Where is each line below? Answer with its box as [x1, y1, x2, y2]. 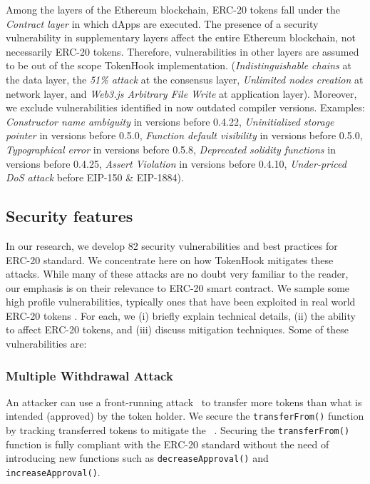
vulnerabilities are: [6, 336, 87, 351]
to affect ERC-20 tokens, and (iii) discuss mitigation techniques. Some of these [6, 322, 349, 337]
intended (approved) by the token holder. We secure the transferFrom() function [6, 408, 364, 423]
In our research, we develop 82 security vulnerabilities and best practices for [6, 238, 338, 253]
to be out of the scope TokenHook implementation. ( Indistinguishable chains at [6, 58, 351, 73]
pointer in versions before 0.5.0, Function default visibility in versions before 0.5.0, [6, 128, 363, 143]
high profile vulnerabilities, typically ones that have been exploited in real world [6, 294, 356, 309]
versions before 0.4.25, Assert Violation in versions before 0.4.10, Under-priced [6, 156, 346, 171]
